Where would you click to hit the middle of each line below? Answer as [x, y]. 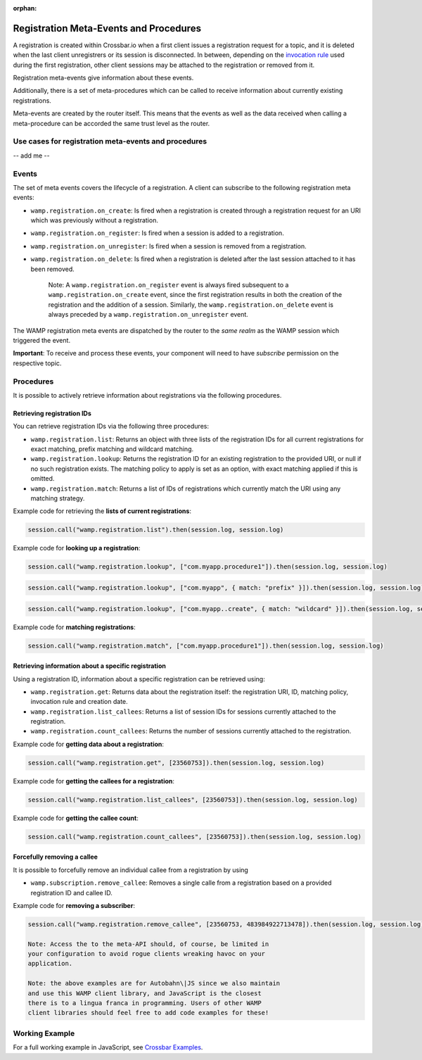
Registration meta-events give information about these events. [103, 78]
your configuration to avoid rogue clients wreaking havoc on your [147, 954]
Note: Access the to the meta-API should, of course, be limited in [148, 944]
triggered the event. [41, 340]
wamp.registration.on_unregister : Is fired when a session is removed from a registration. [168, 246]
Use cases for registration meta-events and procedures [110, 141]
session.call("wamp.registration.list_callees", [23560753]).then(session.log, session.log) [193, 800]
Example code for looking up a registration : [77, 548]
